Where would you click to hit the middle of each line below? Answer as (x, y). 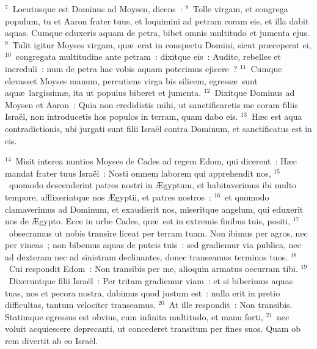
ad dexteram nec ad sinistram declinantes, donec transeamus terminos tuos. (147, 256)
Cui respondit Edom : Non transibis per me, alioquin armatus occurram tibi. (153, 269)
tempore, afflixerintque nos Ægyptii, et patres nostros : (108, 197)
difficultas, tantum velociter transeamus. (80, 305)
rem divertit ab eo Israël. (52, 341)
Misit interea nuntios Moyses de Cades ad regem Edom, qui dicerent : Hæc (156, 161)
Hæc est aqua (277, 116)
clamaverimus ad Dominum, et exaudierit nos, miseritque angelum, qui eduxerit (154, 209)
